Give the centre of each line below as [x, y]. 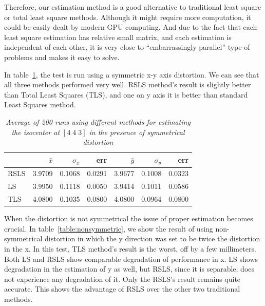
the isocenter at [36, 132]
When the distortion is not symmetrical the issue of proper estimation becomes [129, 218]
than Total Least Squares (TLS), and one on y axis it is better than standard [126, 94]
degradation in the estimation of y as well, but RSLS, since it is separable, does [129, 269]
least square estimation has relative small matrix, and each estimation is [118, 37]
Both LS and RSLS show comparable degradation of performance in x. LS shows [131, 259]
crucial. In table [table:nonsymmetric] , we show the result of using [109, 228]
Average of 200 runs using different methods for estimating [98, 121]
